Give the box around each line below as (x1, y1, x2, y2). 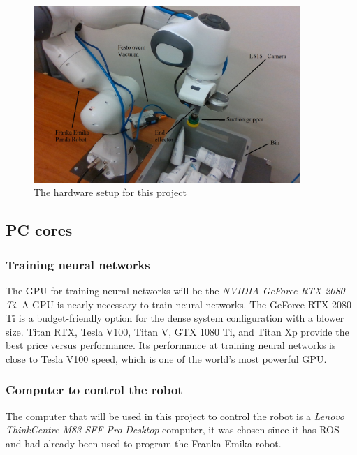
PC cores (6, 219, 73, 241)
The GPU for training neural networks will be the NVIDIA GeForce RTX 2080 (6, 283, 345, 297)
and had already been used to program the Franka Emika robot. (6, 435, 282, 450)
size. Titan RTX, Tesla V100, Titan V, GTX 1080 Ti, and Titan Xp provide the (6, 324, 349, 338)
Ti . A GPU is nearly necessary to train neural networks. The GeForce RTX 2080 (6, 297, 352, 311)
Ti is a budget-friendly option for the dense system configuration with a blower (6, 311, 344, 325)
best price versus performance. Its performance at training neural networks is (6, 338, 336, 352)
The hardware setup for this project (34, 185, 187, 200)
